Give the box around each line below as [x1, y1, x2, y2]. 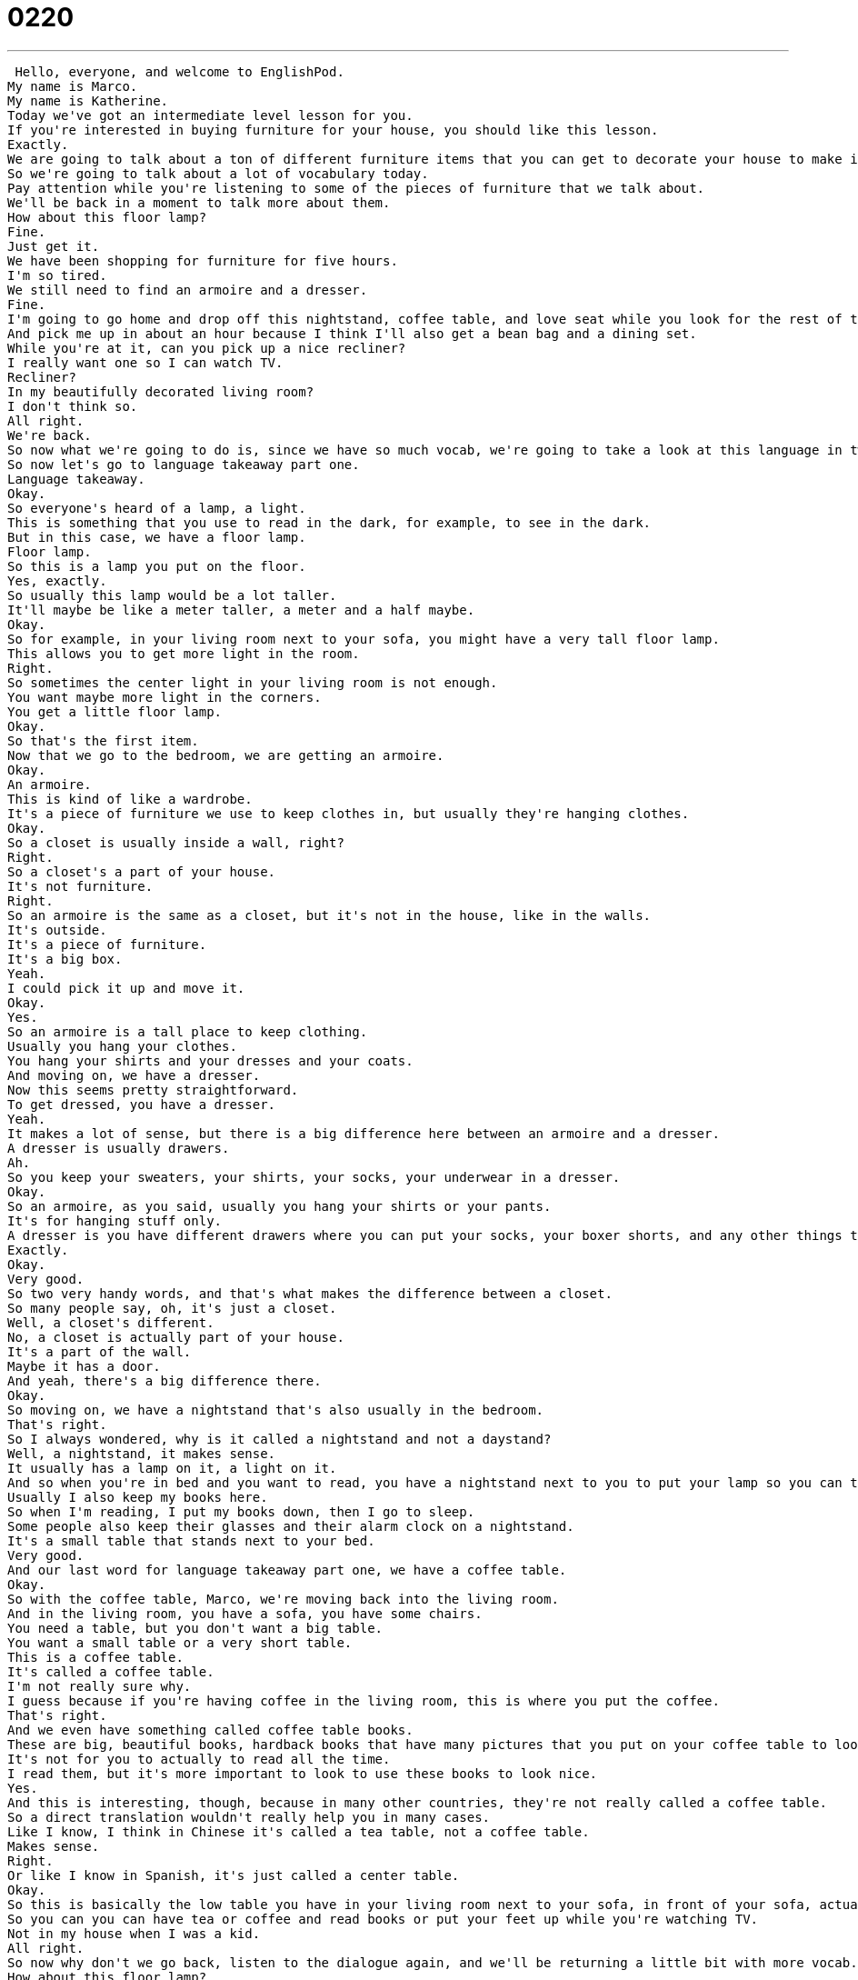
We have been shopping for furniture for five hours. [7, 253, 398, 268]
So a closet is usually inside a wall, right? [7, 835, 344, 850]
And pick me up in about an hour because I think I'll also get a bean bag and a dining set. [7, 325, 697, 341]
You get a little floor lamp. [7, 704, 223, 719]
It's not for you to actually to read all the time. [7, 1751, 391, 1766]
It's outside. [7, 922, 107, 937]
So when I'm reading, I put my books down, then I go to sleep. [7, 1504, 475, 1519]
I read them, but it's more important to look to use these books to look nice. [7, 1765, 598, 1781]
